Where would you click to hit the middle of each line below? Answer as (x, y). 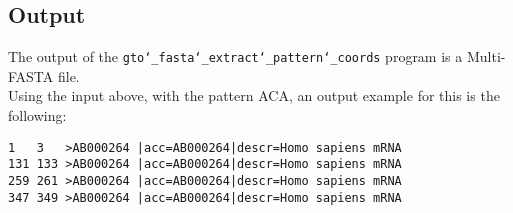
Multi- (486, 56)
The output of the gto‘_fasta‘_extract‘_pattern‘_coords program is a (235, 56)
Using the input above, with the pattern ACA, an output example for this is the (254, 95)
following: (37, 115)
